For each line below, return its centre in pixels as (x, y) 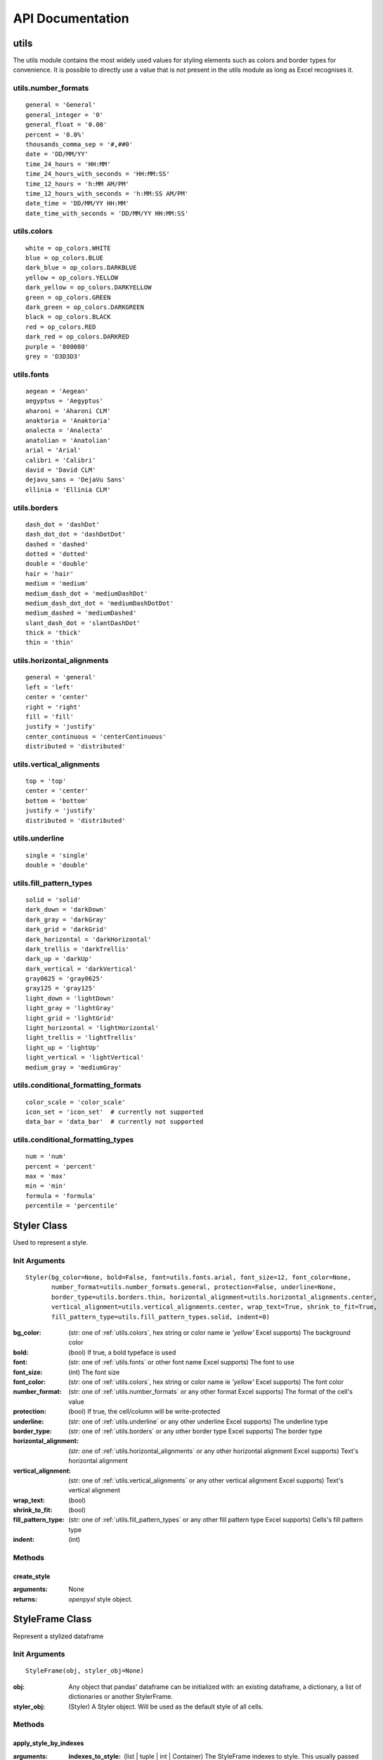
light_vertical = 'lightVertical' (85, 1057)
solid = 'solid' (53, 900)
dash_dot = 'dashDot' (63, 524)
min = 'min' (46, 1186)
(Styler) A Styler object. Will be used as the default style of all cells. (166, 1706)
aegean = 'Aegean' (57, 391)
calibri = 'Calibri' (61, 460)
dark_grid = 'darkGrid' (66, 930)
